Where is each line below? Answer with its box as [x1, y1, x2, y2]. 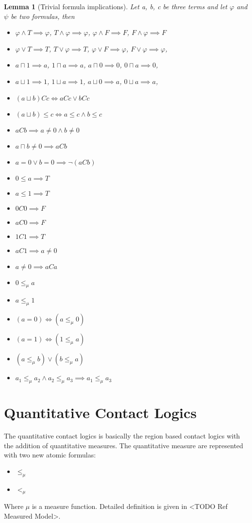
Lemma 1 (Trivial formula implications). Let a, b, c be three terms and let [4, 1, 228, 11]
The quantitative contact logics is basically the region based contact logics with [4, 431, 240, 441]
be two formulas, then [11, 11, 75, 21]
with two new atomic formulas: [4, 450, 96, 460]
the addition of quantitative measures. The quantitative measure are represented [4, 440, 243, 450]
